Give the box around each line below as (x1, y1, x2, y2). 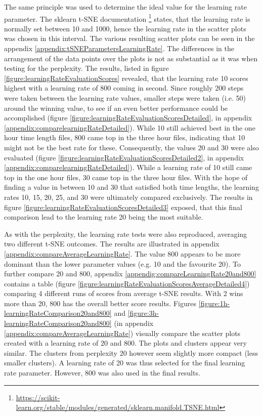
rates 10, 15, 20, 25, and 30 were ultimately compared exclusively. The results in (4, 191, 253, 202)
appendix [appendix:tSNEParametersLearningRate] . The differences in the (4, 43, 234, 54)
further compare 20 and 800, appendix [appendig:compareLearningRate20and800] (4, 268, 256, 279)
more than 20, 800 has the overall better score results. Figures (4, 298, 196, 308)
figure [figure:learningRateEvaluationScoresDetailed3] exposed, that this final (4, 201, 242, 212)
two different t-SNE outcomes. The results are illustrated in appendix (4, 238, 220, 249)
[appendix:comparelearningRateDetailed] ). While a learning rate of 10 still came (4, 162, 252, 173)
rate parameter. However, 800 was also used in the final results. (4, 367, 200, 378)
